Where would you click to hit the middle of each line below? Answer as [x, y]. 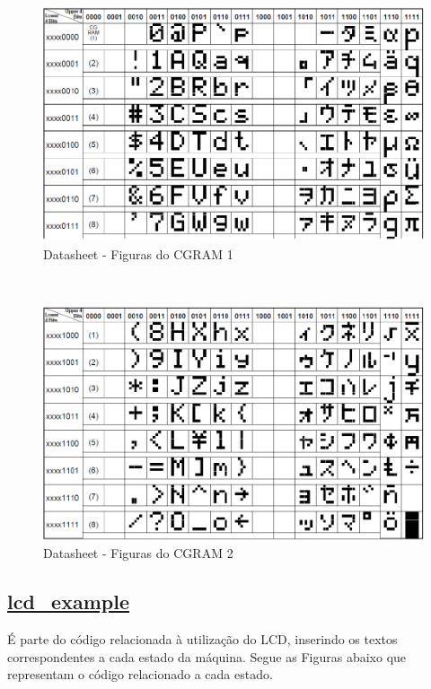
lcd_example [68, 602]
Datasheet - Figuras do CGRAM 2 [138, 553]
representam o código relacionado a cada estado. [140, 674]
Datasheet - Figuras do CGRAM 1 [138, 253]
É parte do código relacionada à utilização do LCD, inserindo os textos [202, 638]
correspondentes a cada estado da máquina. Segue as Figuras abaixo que [207, 656]
